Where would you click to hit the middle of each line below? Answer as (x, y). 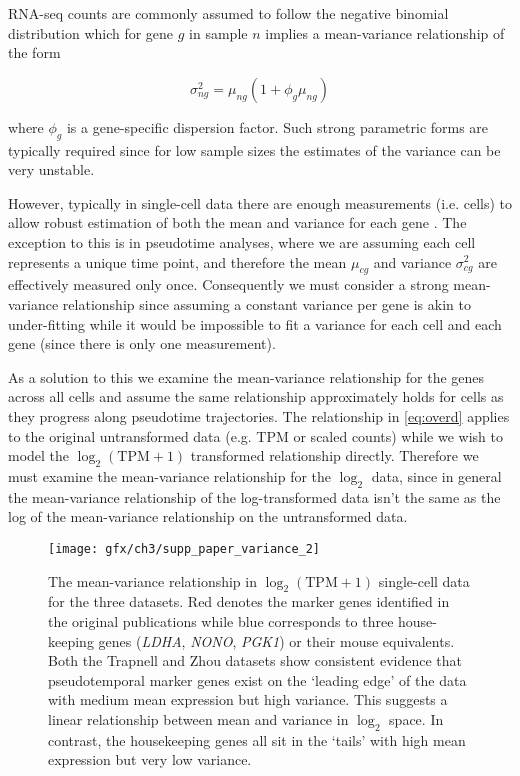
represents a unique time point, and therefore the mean (177, 261)
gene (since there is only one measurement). (142, 343)
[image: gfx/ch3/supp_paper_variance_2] (184, 548)
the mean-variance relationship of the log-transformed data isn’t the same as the (254, 496)
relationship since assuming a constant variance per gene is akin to (266, 303)
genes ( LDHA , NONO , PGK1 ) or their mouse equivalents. (276, 640)
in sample (218, 32)
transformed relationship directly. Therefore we (334, 455)
